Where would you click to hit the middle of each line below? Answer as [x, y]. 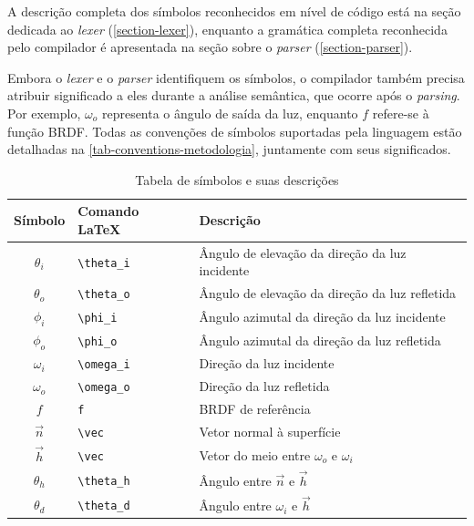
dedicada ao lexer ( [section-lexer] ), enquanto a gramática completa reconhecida [227, 29]
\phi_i [98, 318]
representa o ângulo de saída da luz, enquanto [230, 113]
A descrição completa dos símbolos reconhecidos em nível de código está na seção [234, 11]
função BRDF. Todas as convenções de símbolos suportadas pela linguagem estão [235, 131]
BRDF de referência [255, 409]
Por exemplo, [44, 113]
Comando [108, 211]
